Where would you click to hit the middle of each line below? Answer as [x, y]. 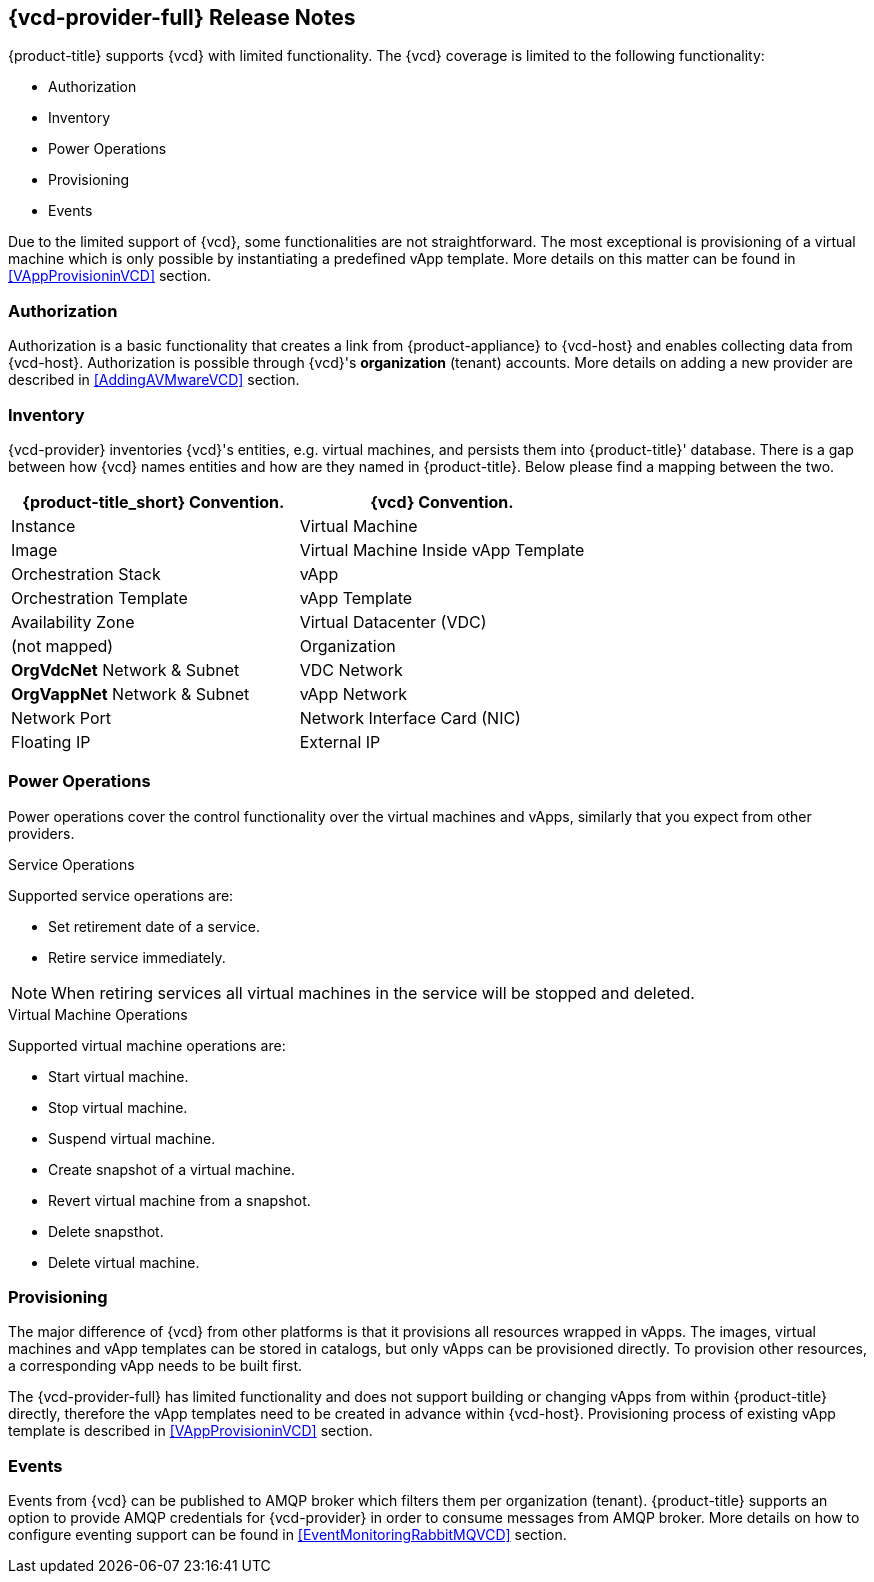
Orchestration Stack [86, 573]
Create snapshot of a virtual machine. [172, 1169]
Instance [43, 525]
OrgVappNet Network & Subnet [130, 693]
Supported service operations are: [121, 895]
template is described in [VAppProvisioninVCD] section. [190, 1431]
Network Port [61, 717]
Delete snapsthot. [106, 1231]
